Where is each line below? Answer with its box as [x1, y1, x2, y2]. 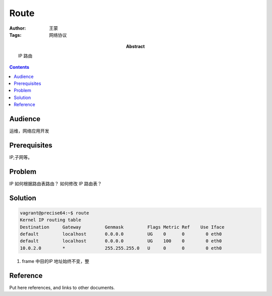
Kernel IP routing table [20, 217, 82, 223]
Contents [9, 64, 30, 70]
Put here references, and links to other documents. [9, 284, 115, 290]
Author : [9, 25, 26, 31]
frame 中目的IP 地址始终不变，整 [22, 258, 90, 264]
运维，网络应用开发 [9, 128, 49, 134]
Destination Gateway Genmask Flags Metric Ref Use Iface [20, 224, 225, 230]
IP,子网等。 [9, 154, 33, 160]
